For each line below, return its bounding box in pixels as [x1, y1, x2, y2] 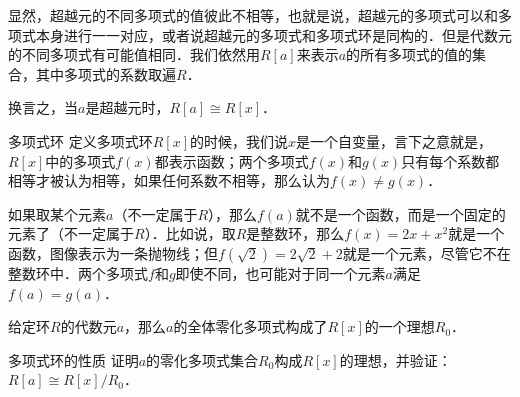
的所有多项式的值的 [346, 44, 473, 65]
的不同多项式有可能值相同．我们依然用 [8, 44, 260, 65]
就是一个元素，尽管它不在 [342, 242, 511, 263]
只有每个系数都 [401, 150, 500, 171]
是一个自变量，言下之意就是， [296, 130, 492, 151]
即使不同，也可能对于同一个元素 [175, 262, 386, 283]
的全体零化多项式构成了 [173, 316, 328, 337]
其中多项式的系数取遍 [35, 63, 176, 84]
